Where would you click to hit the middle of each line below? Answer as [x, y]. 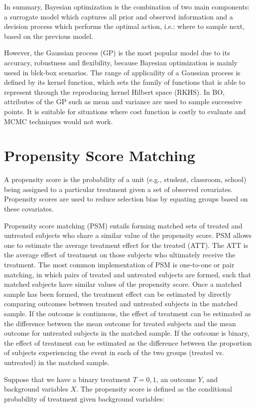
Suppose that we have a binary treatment [67, 379]
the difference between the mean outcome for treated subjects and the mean [120, 323]
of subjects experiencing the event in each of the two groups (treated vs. [114, 352]
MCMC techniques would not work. [59, 121]
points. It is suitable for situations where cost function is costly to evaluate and [125, 111]
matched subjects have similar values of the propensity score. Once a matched [123, 284]
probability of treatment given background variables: [84, 398]
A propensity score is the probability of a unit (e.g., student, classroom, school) [125, 179]
